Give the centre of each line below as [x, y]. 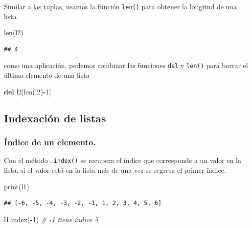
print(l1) [17, 186]
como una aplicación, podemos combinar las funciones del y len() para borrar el [126, 65]
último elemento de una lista [47, 75]
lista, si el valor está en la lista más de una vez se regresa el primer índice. [115, 170]
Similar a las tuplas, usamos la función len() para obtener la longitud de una [121, 6]
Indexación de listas [55, 118]
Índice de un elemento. [50, 142]
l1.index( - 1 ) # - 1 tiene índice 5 [51, 219]
